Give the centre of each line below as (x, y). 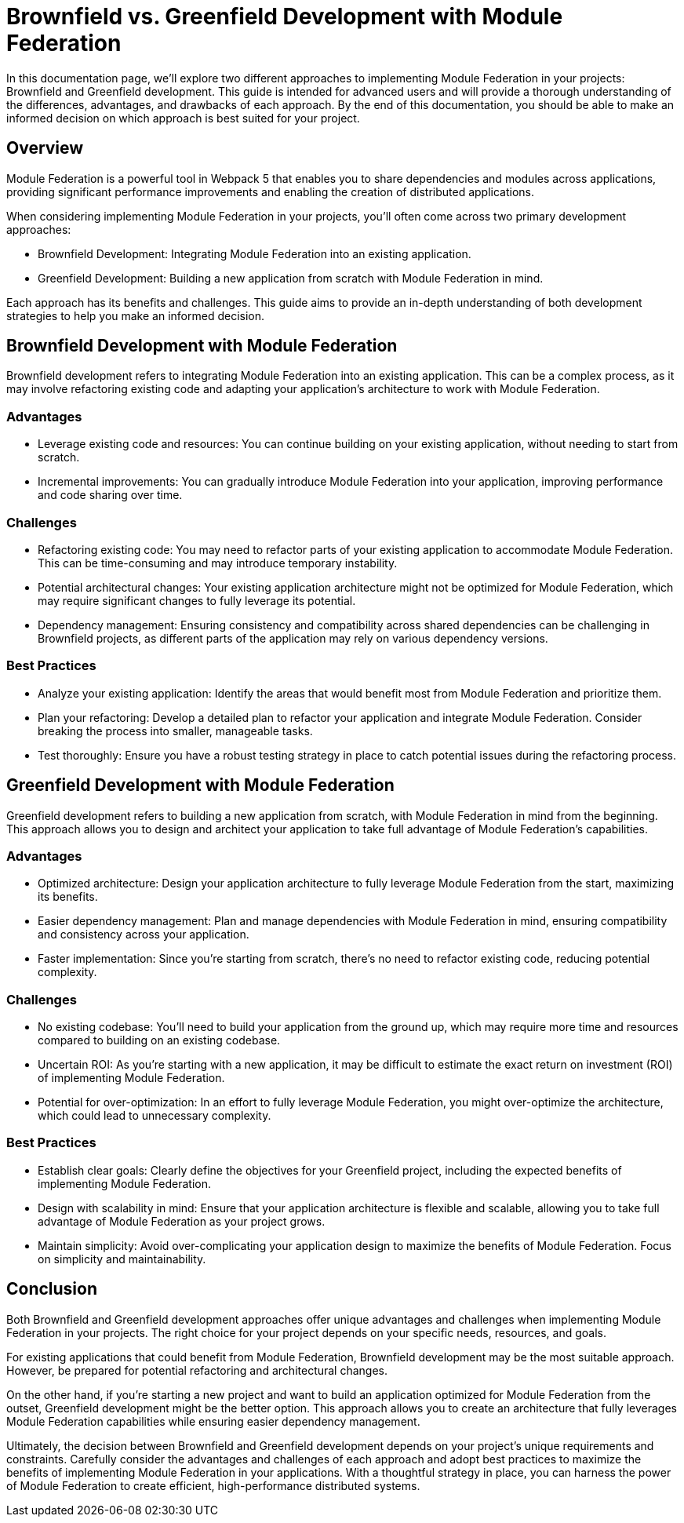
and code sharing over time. (110, 495)
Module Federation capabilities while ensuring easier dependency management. (213, 1421)
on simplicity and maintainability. (122, 1259)
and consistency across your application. (144, 935)
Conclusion (52, 1289)
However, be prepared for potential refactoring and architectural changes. (197, 1370)
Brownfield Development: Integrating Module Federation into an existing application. (255, 253)
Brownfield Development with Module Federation (202, 346)
